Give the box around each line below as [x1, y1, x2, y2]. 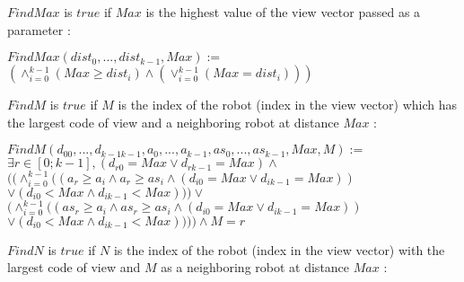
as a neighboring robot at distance [161, 258, 350, 277]
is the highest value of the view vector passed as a [145, 3, 421, 21]
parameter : [7, 20, 71, 39]
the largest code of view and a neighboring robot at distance [7, 112, 339, 131]
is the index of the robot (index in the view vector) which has [118, 95, 458, 114]
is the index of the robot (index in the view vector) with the [113, 240, 445, 259]
